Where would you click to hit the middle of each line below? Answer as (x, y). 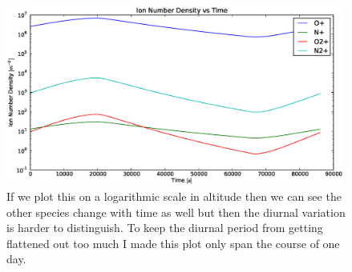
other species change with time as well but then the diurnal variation (176, 212)
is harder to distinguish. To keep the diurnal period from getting (165, 228)
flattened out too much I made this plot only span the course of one (173, 243)
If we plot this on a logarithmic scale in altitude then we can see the (174, 196)
